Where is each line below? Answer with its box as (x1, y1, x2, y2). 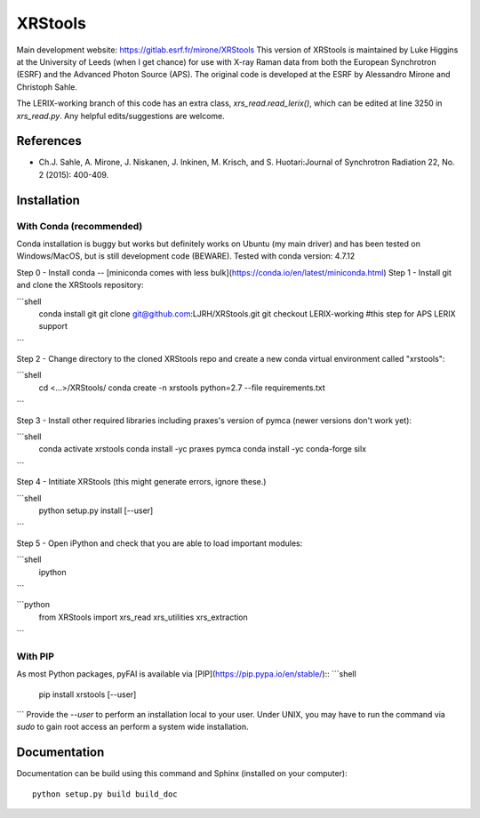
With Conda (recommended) (16, 220, 143, 232)
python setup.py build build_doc (32, 789, 178, 799)
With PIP (16, 650, 55, 662)
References (16, 133, 82, 148)
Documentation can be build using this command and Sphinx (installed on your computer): (16, 768, 348, 779)
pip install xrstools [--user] (38, 689, 137, 700)
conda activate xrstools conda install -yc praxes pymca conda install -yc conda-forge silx (38, 444, 367, 454)
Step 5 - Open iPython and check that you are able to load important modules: (16, 538, 303, 549)
